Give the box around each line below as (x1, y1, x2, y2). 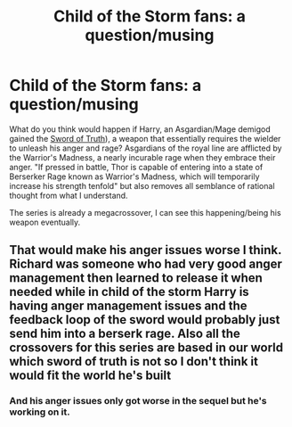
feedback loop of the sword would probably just (9, 312, 280, 327)
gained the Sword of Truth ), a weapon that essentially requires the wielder (9, 133, 281, 144)
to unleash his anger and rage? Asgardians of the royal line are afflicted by (9, 143, 282, 153)
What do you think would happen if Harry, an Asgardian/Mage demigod (9, 123, 271, 135)
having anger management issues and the (9, 299, 247, 314)
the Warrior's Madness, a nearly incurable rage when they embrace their (9, 152, 276, 162)
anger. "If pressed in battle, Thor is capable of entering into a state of (9, 161, 264, 172)
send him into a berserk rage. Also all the (9, 326, 240, 341)
